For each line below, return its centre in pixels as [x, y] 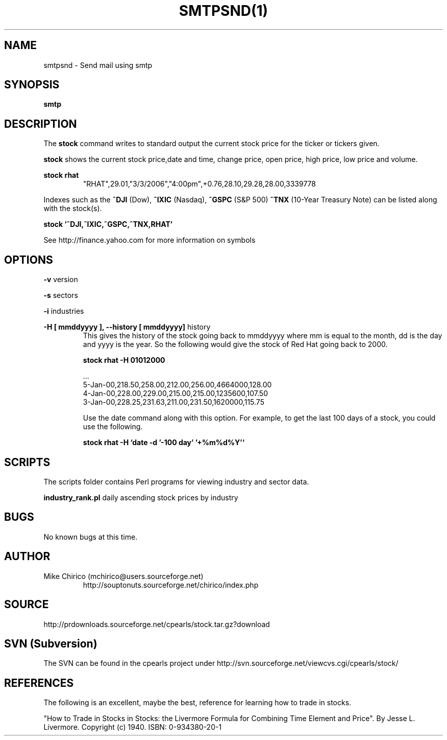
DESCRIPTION [41, 124]
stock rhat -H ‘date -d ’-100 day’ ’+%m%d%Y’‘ [164, 443]
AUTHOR [27, 557]
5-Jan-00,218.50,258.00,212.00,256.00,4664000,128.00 [177, 385]
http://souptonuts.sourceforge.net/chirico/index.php [171, 585]
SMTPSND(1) [224, 11]
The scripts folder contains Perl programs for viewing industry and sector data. [176, 481]
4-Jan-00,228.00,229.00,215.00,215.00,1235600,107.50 [175, 394]
